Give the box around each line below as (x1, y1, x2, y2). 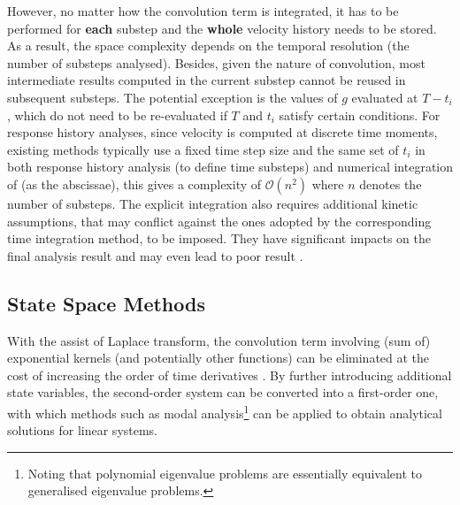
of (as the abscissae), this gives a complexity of (7, 174, 262, 193)
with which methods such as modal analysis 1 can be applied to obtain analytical (7, 401, 442, 422)
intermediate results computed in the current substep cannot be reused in (7, 71, 406, 89)
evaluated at (351, 88, 418, 106)
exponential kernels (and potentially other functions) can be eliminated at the (7, 348, 430, 367)
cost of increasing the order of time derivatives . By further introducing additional (7, 365, 452, 384)
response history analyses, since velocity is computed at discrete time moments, (7, 123, 438, 142)
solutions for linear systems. (7, 421, 158, 440)
